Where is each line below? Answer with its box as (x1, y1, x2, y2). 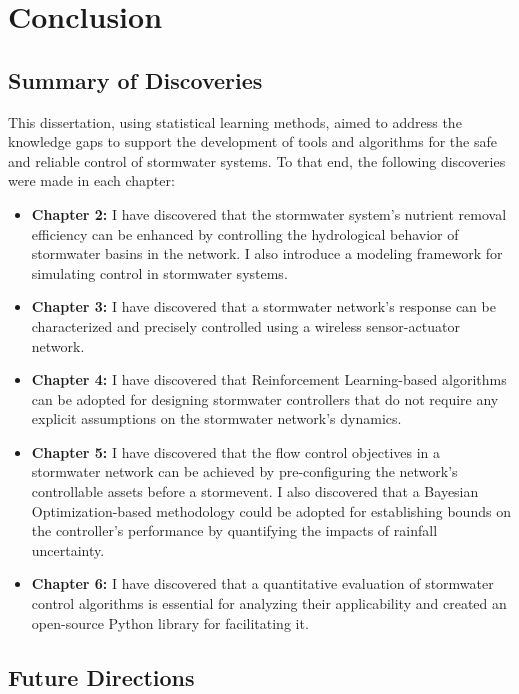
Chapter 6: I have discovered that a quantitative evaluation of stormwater (31, 573, 494, 594)
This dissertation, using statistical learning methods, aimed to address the (8, 111, 462, 132)
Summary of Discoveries (8, 64, 263, 95)
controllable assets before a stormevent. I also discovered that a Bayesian (31, 481, 479, 502)
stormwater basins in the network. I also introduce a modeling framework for (31, 243, 503, 264)
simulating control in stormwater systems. (31, 262, 288, 283)
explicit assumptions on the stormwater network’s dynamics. (31, 408, 402, 429)
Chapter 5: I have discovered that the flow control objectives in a (31, 441, 441, 462)
